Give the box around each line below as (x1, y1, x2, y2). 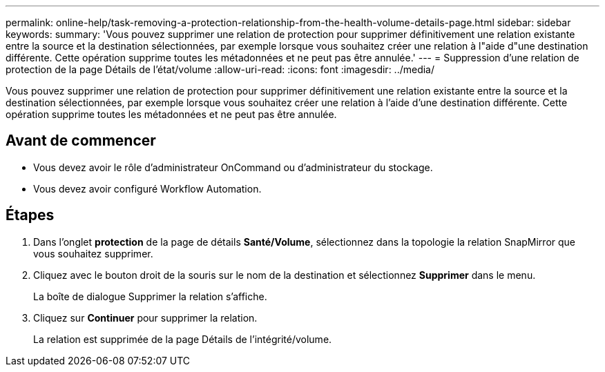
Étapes (6, 206, 55, 224)
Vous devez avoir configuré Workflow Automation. (33, 182, 262, 195)
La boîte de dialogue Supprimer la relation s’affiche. (33, 290, 267, 302)
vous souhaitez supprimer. (33, 247, 153, 260)
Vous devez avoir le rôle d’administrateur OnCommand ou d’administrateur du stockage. (33, 161, 433, 173)
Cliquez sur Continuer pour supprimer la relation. (33, 311, 258, 324)
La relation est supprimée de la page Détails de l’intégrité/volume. (33, 333, 332, 345)
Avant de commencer (6, 132, 156, 150)
